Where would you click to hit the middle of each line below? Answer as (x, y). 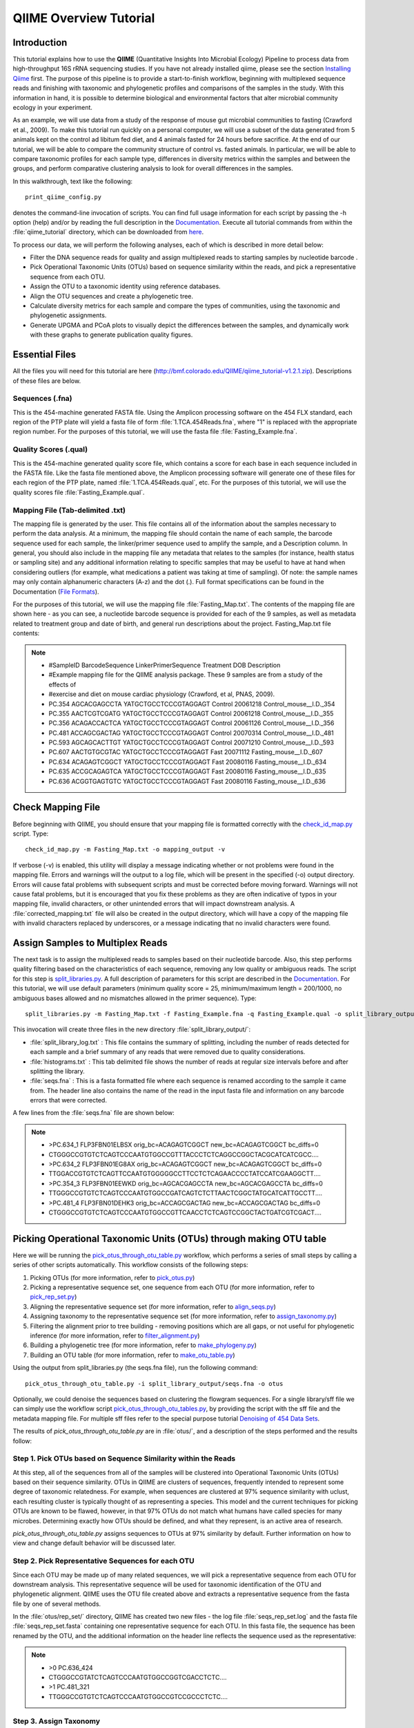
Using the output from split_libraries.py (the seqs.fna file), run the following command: (135, 1368)
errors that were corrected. (68, 1100)
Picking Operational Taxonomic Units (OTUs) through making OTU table (170, 1238)
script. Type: (31, 834)
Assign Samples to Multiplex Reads (90, 942)
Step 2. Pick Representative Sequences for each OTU (103, 1561)
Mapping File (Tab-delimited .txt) (69, 510)
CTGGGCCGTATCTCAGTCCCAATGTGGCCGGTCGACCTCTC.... (138, 1678)
